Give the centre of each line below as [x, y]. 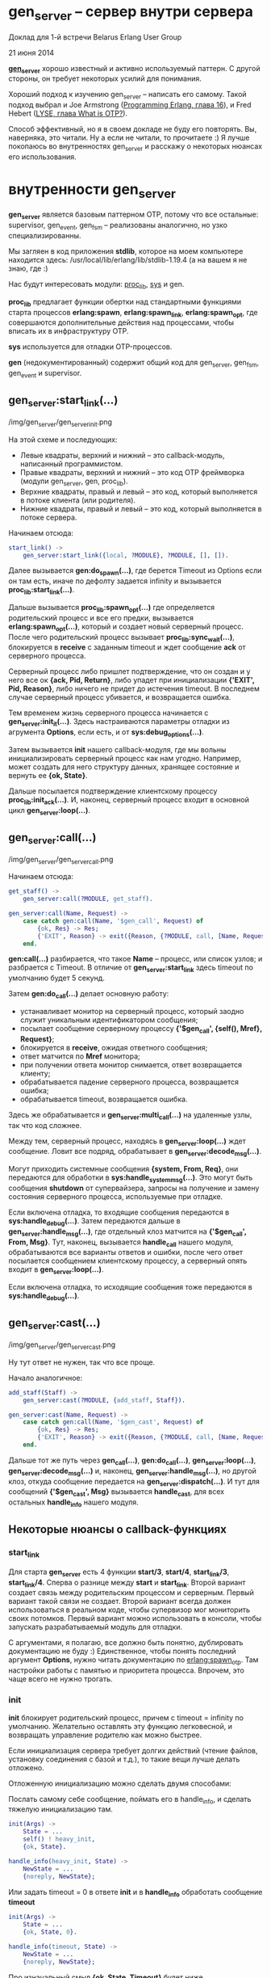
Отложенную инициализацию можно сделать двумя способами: [120, 1783]
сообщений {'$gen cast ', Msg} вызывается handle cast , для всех [116, 1493]
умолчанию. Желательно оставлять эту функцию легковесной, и [120, 1726]
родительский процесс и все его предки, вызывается [101, 617]
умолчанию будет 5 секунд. [56, 978]
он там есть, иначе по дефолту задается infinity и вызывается [115, 581]
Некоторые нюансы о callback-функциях [118, 1530]
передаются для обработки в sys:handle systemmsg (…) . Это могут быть [131, 1178]
